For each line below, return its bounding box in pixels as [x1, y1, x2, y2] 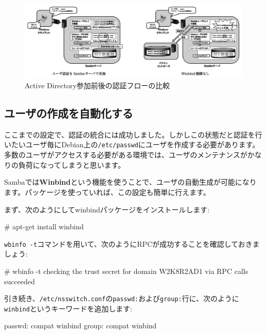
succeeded [4, 276, 35, 286]
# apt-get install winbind [4, 221, 84, 232]
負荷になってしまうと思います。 [18, 159, 125, 170]
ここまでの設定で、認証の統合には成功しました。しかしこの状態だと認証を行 [4, 129, 262, 140]
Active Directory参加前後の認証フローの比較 [25, 80, 170, 91]
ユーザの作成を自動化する [4, 105, 133, 121]
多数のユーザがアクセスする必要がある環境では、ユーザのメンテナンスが [4, 149, 248, 160]
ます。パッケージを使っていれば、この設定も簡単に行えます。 [4, 186, 211, 197]
